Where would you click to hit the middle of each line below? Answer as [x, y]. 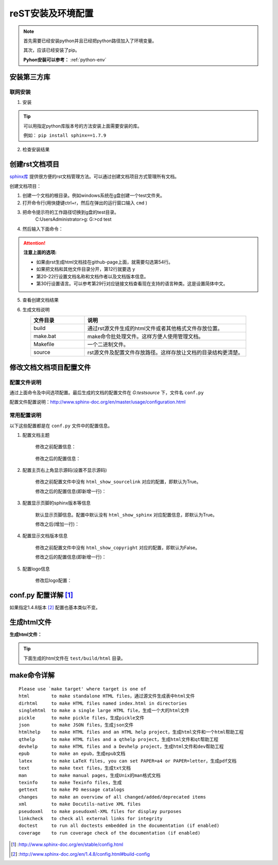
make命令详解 [32, 675]
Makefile [44, 344]
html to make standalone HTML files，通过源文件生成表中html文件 [107, 696]
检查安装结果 [36, 150]
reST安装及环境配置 [51, 13]
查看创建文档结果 [40, 300]
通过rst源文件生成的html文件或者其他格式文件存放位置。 [155, 328]
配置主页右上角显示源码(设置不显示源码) [65, 470]
